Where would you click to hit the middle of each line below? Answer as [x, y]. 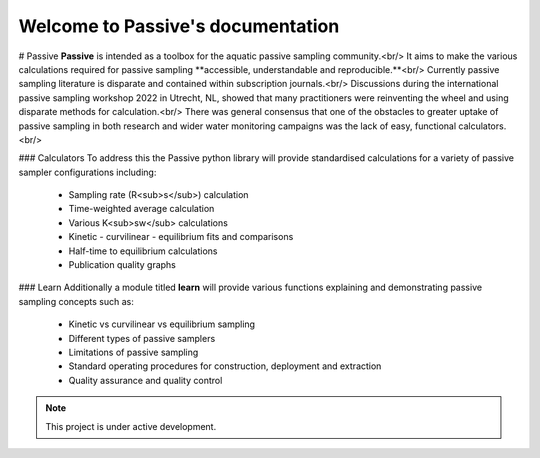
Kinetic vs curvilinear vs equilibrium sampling [161, 324]
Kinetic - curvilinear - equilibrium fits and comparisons [181, 237]
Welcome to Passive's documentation [179, 26]
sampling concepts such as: [76, 301]
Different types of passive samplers [142, 338]
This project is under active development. [131, 426]
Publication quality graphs [122, 265]
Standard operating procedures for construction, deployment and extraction [225, 366]
